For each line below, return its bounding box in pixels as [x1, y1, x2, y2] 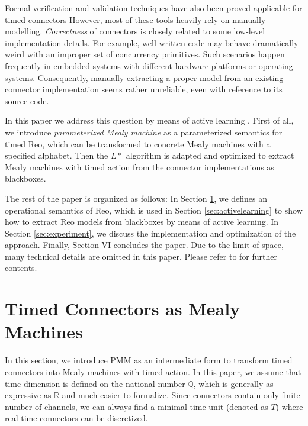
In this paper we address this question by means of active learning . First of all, [5, 114, 294, 127]
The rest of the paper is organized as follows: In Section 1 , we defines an [5, 192, 268, 204]
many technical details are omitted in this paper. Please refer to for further [5, 250, 277, 262]
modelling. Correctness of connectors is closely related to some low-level [5, 25, 265, 37]
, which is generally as [193, 377, 274, 389]
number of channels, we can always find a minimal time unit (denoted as [5, 400, 268, 412]
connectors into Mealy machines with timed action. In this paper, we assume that [5, 365, 301, 377]
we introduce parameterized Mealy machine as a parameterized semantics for [5, 125, 283, 138]
